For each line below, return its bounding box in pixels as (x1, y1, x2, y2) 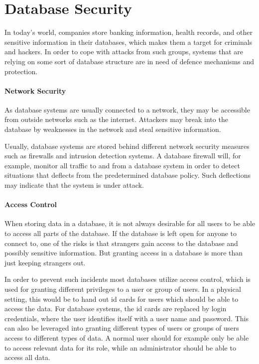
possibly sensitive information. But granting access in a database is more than (4, 247, 243, 258)
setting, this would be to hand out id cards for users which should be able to (4, 293, 239, 304)
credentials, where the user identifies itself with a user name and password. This (4, 313, 249, 323)
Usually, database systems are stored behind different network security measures (4, 140, 250, 151)
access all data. (4, 352, 50, 363)
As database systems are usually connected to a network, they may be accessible (4, 104, 250, 115)
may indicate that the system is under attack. (4, 180, 144, 190)
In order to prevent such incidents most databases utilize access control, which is (4, 274, 251, 284)
